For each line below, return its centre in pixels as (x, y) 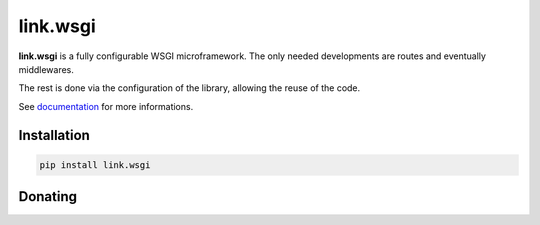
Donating (48, 196)
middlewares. (46, 69)
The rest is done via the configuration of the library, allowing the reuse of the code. (189, 88)
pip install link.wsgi (95, 164)
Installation (54, 135)
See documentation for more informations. (106, 106)
